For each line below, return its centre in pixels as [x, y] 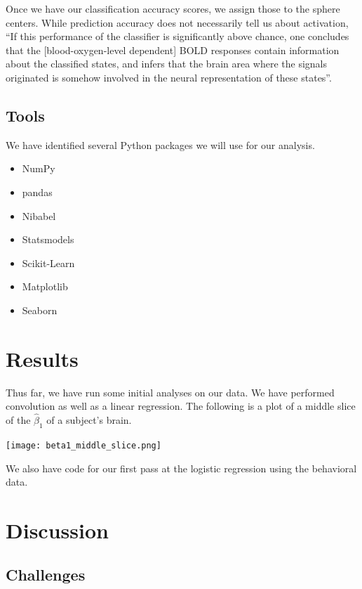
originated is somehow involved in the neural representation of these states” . [169, 77]
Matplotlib [45, 286]
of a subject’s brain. [89, 420]
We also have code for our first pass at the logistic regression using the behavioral [181, 468]
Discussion [57, 530]
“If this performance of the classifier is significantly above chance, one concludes [177, 36]
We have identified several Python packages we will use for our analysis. [160, 144]
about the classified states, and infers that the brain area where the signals [167, 64]
